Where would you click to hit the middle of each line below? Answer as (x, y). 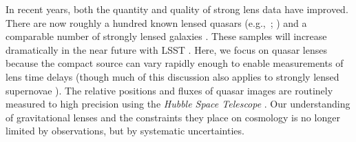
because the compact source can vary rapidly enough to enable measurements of (175, 63)
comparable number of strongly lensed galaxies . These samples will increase (166, 36)
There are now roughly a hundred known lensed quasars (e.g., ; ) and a (156, 22)
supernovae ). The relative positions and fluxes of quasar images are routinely (169, 90)
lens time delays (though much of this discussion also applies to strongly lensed (172, 76)
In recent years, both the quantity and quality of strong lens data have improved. (177, 9)
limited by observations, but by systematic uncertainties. (125, 131)
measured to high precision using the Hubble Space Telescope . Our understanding (178, 104)
